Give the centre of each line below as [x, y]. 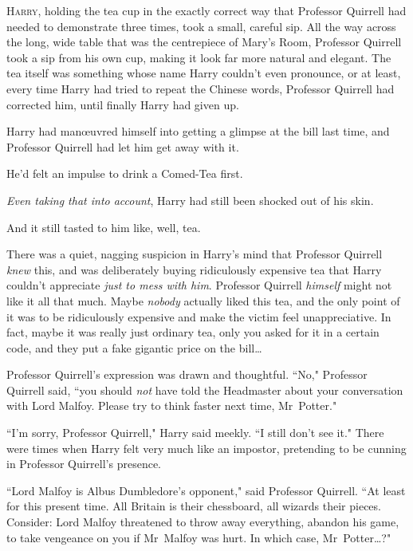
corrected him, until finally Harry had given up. [123, 104]
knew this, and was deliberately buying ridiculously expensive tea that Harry [194, 269]
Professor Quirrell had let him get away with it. [123, 146]
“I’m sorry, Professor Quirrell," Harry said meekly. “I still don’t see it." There [195, 433]
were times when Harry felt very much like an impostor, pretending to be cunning [206, 448]
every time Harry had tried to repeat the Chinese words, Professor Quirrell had [201, 88]
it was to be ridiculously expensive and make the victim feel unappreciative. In [199, 316]
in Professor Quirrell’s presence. [84, 464]
